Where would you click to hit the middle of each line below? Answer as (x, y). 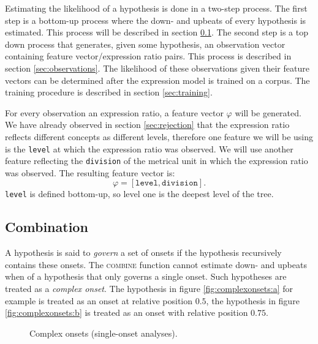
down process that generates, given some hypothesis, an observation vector (145, 44)
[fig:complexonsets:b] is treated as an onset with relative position (127, 312)
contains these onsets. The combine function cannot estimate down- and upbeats (156, 264)
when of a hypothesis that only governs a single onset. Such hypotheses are (146, 276)
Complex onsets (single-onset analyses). (104, 333)
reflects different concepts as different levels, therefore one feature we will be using (159, 136)
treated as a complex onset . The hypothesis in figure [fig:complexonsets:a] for (149, 289)
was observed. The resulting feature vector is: (90, 172)
